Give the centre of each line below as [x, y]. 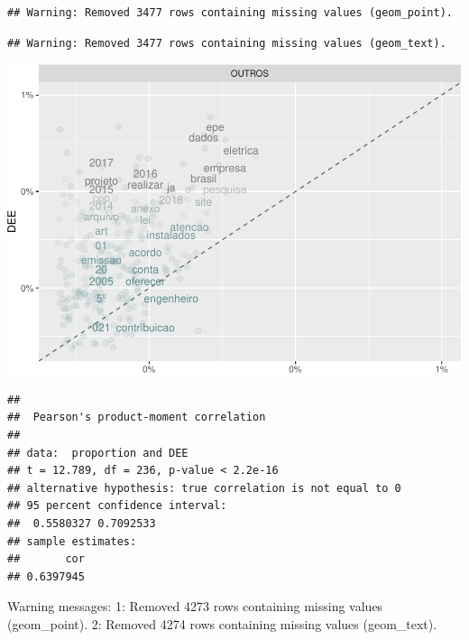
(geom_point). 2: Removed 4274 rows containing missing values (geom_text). [222, 623]
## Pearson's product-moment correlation [137, 417]
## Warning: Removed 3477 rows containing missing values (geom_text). [227, 43]
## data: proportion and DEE [98, 453]
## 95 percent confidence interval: [117, 506]
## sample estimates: [72, 541]
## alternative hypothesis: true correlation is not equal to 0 [204, 488]
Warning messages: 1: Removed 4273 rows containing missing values [195, 606]
